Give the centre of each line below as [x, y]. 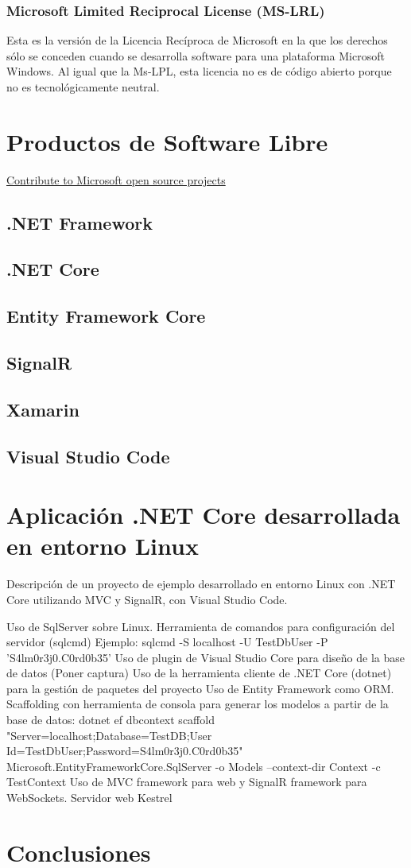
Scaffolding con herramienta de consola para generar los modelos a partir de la [198, 704]
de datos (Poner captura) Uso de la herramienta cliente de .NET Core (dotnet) [199, 673]
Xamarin [43, 409]
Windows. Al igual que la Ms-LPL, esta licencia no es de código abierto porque [199, 71]
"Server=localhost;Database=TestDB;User [109, 735]
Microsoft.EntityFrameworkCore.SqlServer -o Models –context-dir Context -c [194, 766]
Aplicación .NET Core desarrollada [204, 515]
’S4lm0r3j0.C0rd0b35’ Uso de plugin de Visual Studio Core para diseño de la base [206, 657]
